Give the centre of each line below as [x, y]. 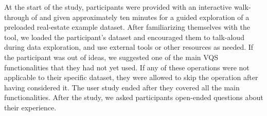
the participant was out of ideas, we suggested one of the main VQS [111, 57]
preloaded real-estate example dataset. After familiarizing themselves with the [127, 27]
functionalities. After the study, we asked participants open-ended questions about [134, 97]
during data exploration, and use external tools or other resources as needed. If [129, 47]
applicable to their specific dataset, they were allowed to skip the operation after [131, 77]
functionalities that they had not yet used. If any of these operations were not [127, 67]
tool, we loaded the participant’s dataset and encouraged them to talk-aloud [124, 37]
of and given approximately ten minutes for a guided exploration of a [140, 17]
